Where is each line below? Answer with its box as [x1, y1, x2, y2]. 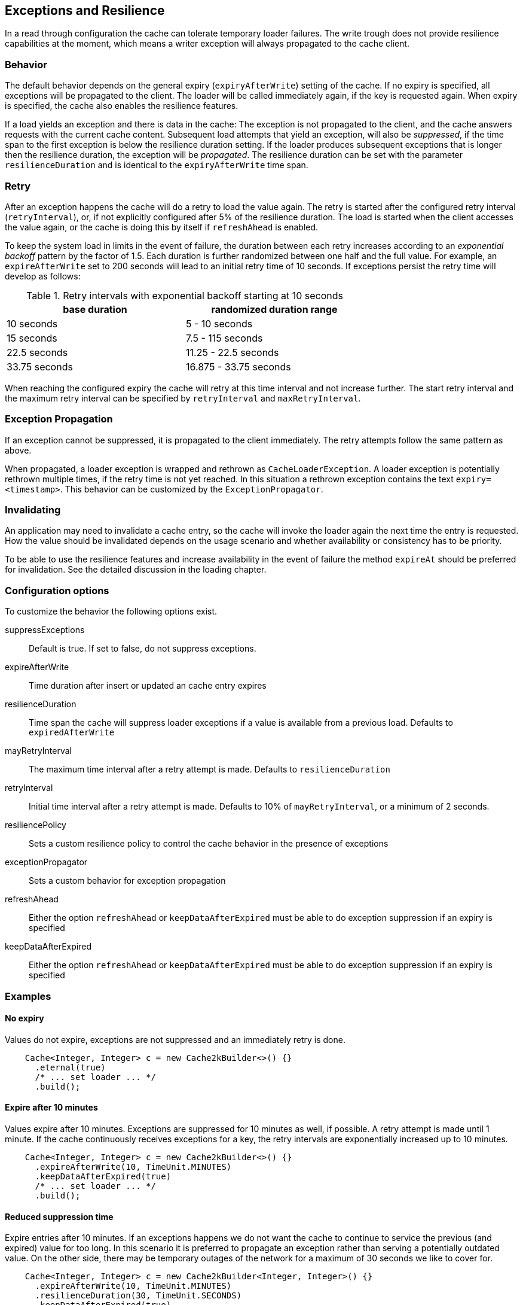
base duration [63, 303, 127, 315]
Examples [5, 990, 51, 1002]
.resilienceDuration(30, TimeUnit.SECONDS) [35, 1291, 242, 1301]
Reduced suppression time [5, 1211, 114, 1222]
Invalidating [5, 504, 61, 516]
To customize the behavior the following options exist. [5, 606, 218, 617]
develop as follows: [5, 270, 81, 281]
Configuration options [5, 584, 109, 597]
